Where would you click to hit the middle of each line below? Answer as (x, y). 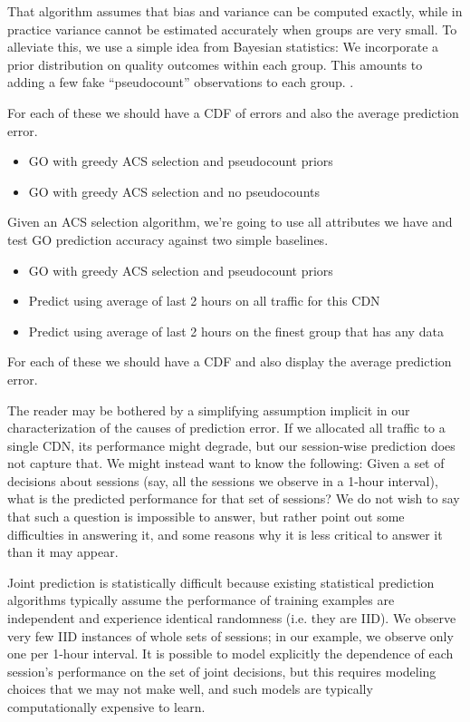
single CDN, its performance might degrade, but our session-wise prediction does (231, 445)
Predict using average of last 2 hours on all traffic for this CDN (204, 301)
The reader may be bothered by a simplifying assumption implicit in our (209, 410)
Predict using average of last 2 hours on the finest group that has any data (236, 331)
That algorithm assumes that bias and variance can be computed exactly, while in (235, 11)
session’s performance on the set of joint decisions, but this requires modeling (222, 671)
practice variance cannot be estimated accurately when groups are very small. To (232, 29)
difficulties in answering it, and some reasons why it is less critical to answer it (225, 534)
